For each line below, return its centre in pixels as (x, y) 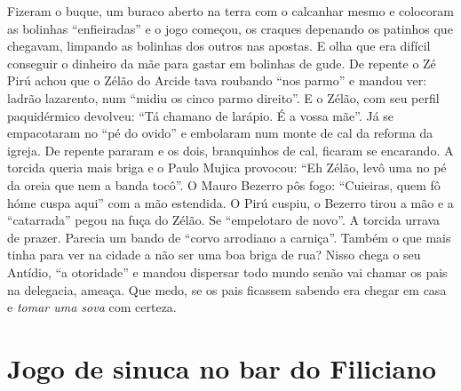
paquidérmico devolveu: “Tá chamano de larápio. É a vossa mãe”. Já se (201, 115)
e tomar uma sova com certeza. (92, 307)
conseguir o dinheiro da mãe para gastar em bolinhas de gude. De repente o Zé (222, 63)
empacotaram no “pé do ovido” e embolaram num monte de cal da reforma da (220, 133)
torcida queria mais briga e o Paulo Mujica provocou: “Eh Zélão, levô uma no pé (227, 168)
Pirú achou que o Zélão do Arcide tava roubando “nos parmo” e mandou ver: (217, 80)
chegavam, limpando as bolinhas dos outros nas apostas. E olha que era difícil (219, 46)
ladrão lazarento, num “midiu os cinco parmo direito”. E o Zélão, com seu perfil (223, 97)
